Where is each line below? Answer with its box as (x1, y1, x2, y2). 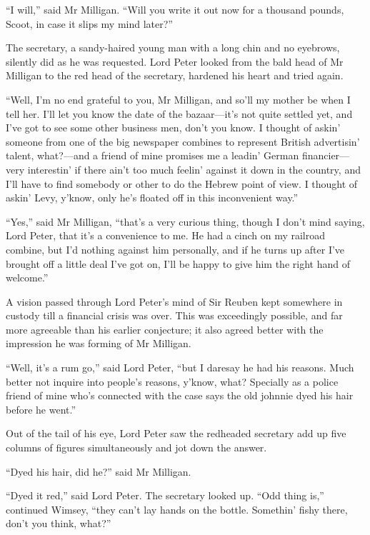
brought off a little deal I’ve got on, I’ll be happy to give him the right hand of (6, 256, 350, 271)
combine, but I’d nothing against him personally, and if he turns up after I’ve (6, 241, 345, 256)
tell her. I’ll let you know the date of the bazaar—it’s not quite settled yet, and (6, 106, 353, 121)
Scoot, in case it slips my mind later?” (6, 16, 173, 31)
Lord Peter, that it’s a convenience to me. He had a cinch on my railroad (6, 228, 326, 243)
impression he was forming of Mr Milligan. (6, 336, 191, 351)
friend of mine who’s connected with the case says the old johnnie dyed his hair (6, 388, 354, 403)
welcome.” (6, 270, 49, 285)
